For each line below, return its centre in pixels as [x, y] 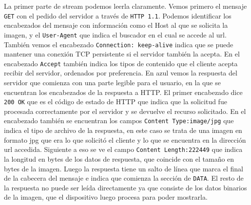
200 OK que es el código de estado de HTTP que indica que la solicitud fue [116, 102]
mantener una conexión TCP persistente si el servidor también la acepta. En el [122, 54]
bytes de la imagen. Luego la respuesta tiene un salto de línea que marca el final [124, 168]
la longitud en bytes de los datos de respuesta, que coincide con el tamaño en [119, 158]
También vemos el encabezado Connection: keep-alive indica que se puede [119, 44]
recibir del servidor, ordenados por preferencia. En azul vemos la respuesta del [121, 73]
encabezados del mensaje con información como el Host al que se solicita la [116, 25]
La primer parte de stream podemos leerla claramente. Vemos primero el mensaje [125, 6]
